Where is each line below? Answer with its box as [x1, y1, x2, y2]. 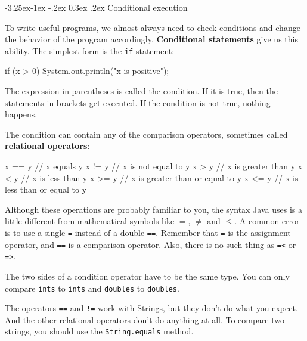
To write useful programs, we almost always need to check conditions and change [5, 21, 300, 33]
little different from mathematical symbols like [5, 215, 175, 227]
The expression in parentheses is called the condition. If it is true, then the [5, 85, 278, 97]
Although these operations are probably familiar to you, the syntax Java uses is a [5, 203, 302, 215]
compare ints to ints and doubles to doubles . [5, 281, 179, 294]
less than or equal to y [5, 183, 87, 196]
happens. [5, 108, 38, 120]
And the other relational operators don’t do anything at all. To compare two [5, 313, 284, 325]
